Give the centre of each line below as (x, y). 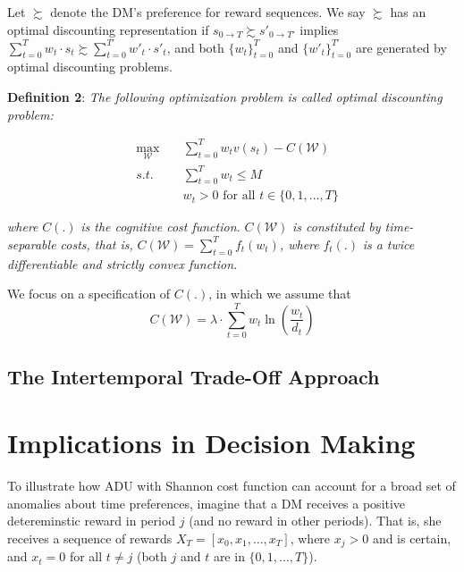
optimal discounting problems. (90, 67)
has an (408, 12)
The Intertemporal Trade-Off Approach (194, 377)
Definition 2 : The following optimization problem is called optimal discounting (225, 97)
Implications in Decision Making (211, 443)
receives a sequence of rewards (90, 538)
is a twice (388, 244)
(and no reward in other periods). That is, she (315, 521)
